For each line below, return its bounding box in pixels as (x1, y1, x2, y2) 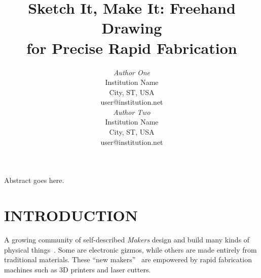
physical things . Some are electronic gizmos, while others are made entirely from (4, 244, 257, 255)
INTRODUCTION (4, 205, 138, 226)
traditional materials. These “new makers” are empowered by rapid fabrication (4, 254, 252, 265)
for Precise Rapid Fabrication (26, 37, 237, 58)
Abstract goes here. (4, 175, 64, 186)
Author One (113, 67, 151, 77)
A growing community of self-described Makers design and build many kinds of (4, 234, 250, 244)
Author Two (113, 106, 151, 117)
